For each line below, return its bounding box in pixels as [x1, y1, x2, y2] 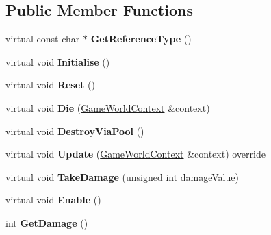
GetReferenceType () [90, 32, 192, 46]
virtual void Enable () [5, 193, 101, 207]
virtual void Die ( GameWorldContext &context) [5, 100, 210, 114]
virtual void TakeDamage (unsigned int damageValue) [5, 169, 239, 184]
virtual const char [5, 32, 80, 46]
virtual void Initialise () [5, 54, 110, 69]
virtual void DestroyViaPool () [5, 123, 144, 138]
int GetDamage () [5, 215, 88, 230]
